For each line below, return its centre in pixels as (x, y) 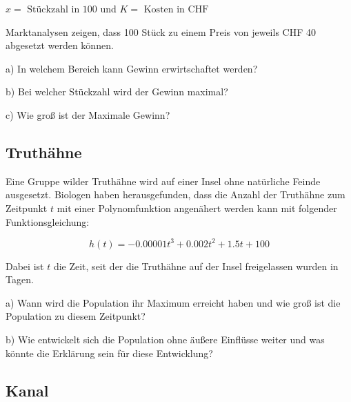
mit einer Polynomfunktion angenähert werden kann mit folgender (197, 208)
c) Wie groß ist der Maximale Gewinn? (88, 114)
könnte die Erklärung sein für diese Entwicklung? (109, 353)
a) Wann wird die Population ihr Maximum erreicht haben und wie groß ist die (173, 302)
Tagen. (20, 279)
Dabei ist (25, 266)
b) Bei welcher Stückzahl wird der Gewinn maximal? (117, 92)
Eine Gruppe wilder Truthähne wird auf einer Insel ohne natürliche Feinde (163, 181)
